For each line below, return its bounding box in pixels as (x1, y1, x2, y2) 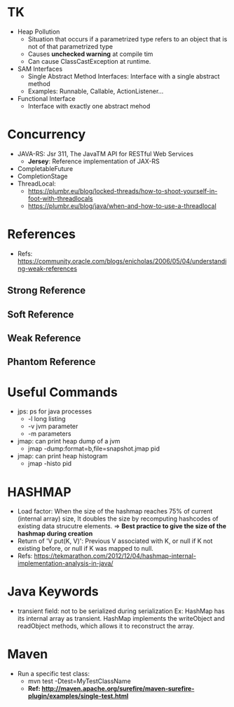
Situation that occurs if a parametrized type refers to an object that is (27, 34, 228, 43)
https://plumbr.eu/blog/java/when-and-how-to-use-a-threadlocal (27, 201, 217, 210)
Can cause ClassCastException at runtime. (27, 57, 151, 65)
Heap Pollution (17, 27, 60, 36)
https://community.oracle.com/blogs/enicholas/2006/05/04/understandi (17, 256, 227, 265)
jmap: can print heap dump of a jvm (17, 437, 121, 446)
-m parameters (27, 430, 71, 438)
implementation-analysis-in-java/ (17, 559, 113, 568)
